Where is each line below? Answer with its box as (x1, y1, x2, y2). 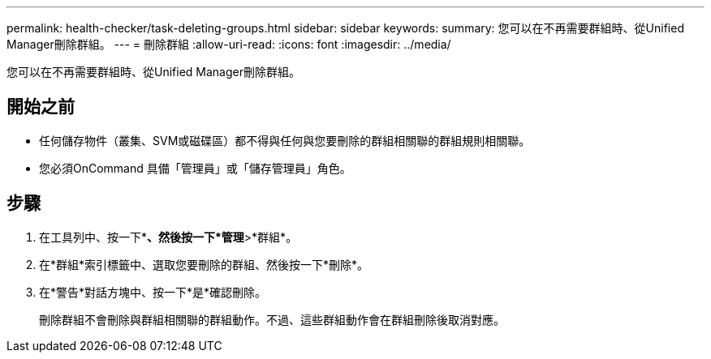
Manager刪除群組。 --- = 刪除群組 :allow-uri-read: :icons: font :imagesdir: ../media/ (6, 37, 451, 51)
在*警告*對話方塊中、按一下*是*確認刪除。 (39, 284, 267, 299)
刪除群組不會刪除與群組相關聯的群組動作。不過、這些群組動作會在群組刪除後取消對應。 (39, 312, 505, 327)
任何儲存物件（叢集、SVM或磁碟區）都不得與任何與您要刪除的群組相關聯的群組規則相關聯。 (39, 133, 531, 147)
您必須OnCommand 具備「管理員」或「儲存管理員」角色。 (39, 160, 351, 175)
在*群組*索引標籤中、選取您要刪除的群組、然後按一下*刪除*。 (39, 257, 369, 271)
